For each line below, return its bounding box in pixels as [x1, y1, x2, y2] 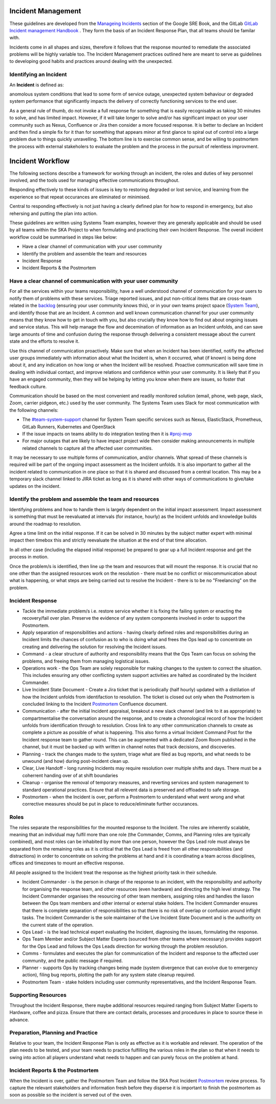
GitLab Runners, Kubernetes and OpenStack [22, 424, 116, 430]
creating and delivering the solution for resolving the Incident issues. [22, 644, 167, 650]
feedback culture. [9, 383, 47, 389]
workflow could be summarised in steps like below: [9, 234, 118, 240]
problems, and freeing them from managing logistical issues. [22, 658, 150, 664]
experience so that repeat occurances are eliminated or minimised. [9, 194, 151, 200]
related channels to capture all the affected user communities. [22, 445, 153, 451]
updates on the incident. [9, 483, 61, 489]
